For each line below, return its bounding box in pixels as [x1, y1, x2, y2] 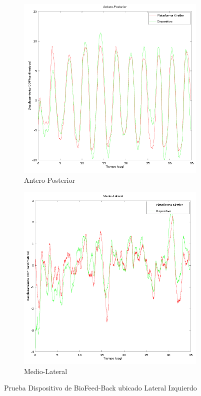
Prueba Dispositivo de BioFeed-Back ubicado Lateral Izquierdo [4, 383, 197, 393]
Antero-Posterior [24, 174, 75, 185]
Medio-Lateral [24, 366, 67, 376]
